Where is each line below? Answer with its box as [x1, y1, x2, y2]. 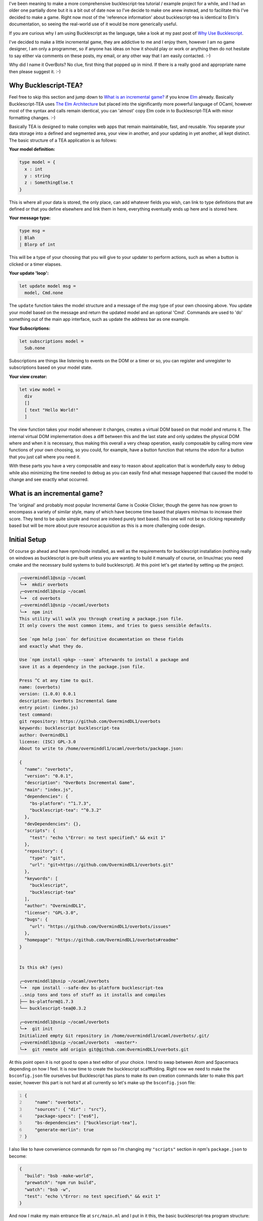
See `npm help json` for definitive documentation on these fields [19, 636, 184, 642]
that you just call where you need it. [9, 454, 81, 460]
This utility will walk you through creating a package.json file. [19, 616, 184, 622]
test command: [19, 712, 53, 717]
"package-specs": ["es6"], [35, 1113, 99, 1118]
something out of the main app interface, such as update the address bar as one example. [9, 316, 190, 322]
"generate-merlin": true [35, 1127, 94, 1133]
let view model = [19, 386, 61, 392]
